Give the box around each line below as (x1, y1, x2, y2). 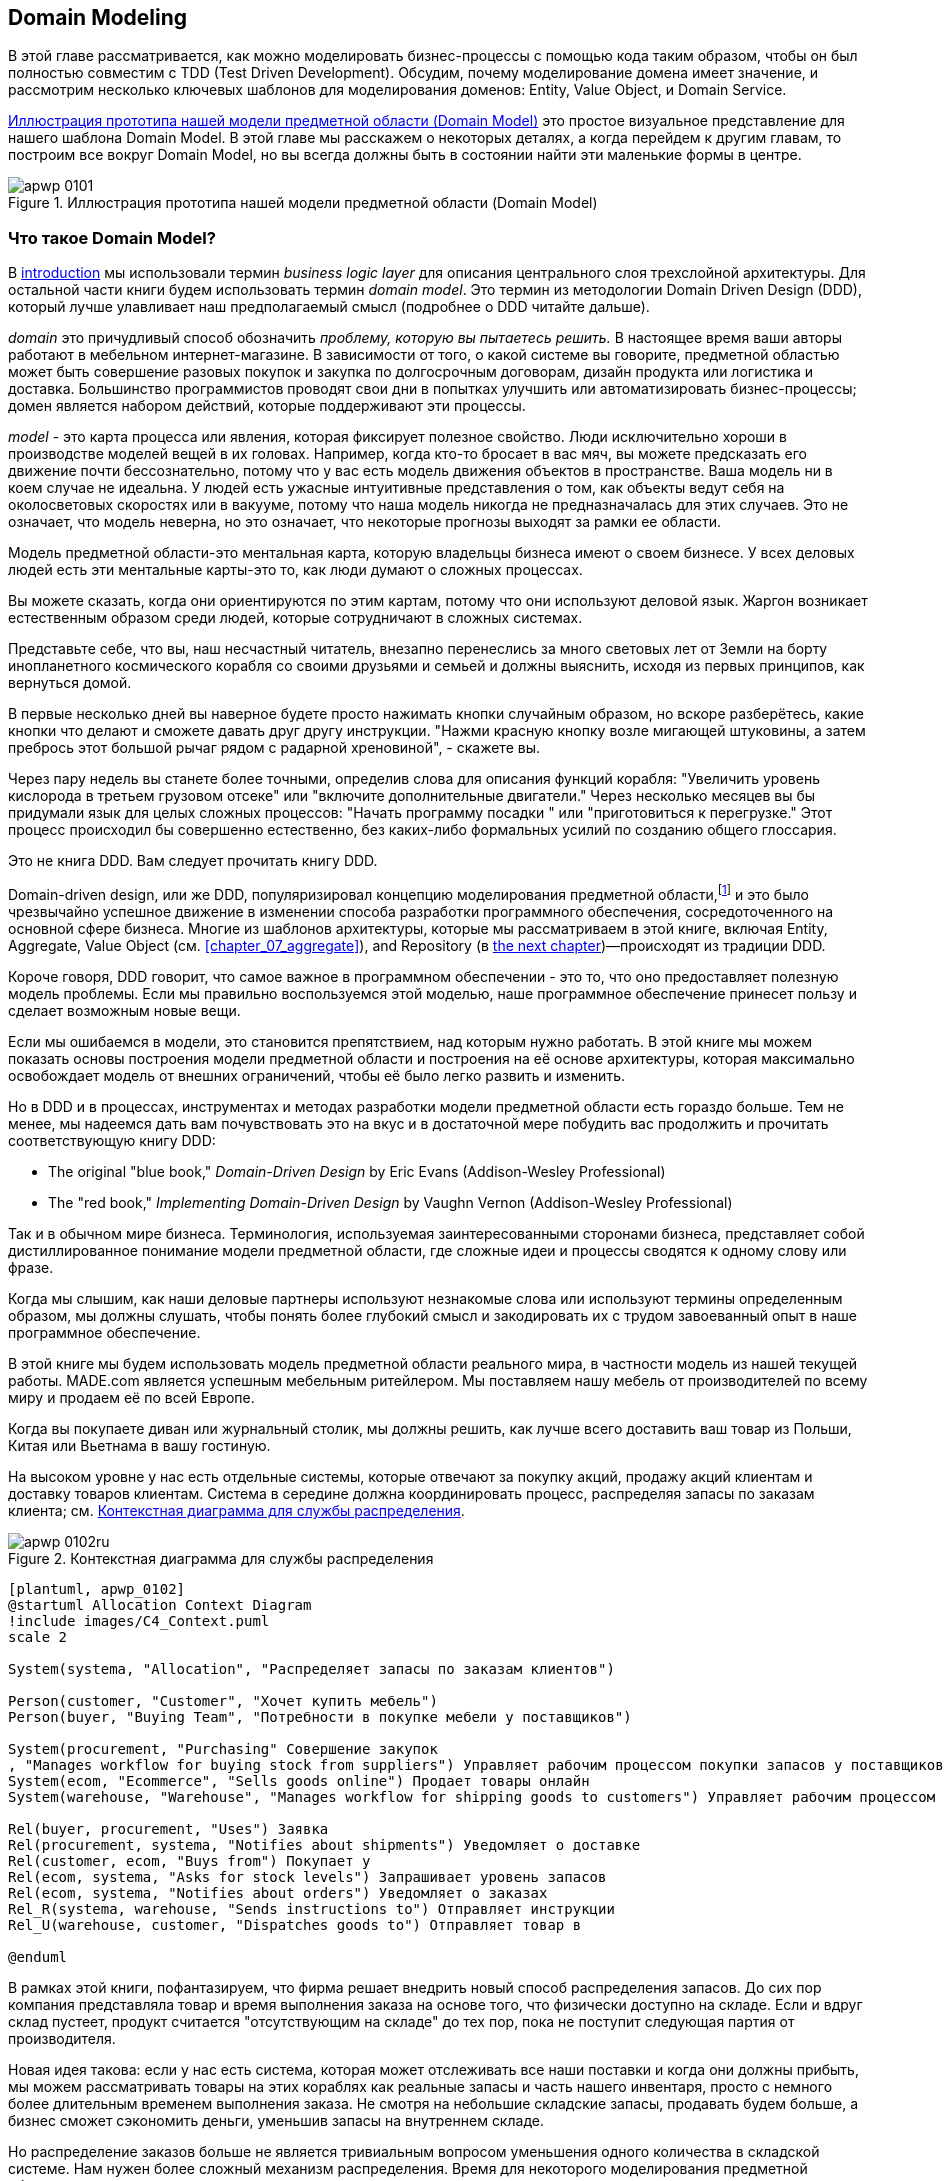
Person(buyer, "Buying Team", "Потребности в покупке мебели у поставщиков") (8, 1708, 632, 1725)
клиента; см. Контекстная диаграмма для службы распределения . (8, 1501, 465, 1519)
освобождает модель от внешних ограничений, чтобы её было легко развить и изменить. (8, 1066, 625, 1084)
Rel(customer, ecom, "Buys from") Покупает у (8, 1852, 371, 1869)
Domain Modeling (8, 5, 188, 30)
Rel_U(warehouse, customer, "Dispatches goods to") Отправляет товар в (8, 1916, 582, 1933)
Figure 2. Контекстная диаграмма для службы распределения (8, 1549, 434, 1567)
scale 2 (8, 1628, 68, 1645)
